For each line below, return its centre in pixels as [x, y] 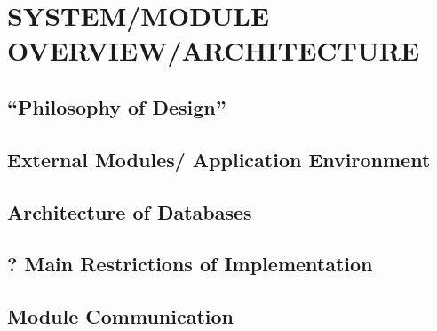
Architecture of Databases [130, 211]
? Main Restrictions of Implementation [190, 264]
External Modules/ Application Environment [219, 159]
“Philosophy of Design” [117, 106]
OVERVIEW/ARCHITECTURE [214, 50]
